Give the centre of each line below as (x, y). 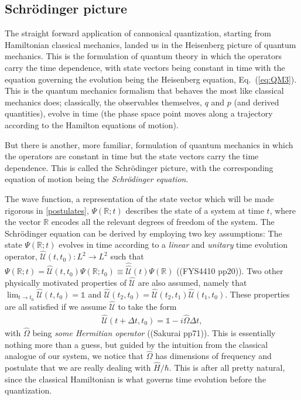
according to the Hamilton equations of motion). (92, 124)
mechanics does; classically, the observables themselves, (103, 102)
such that (127, 256)
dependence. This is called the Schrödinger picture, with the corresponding (139, 167)
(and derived (256, 102)
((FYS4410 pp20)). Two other (230, 271)
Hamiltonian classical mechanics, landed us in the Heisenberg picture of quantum (150, 44)
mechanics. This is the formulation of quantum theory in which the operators (143, 56)
